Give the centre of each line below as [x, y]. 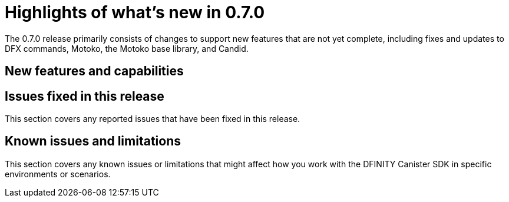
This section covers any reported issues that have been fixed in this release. [153, 119]
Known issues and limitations [93, 141]
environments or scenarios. [58, 174]
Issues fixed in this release [85, 96]
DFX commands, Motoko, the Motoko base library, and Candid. [127, 48]
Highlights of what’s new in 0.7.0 [135, 12]
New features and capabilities [94, 71]
